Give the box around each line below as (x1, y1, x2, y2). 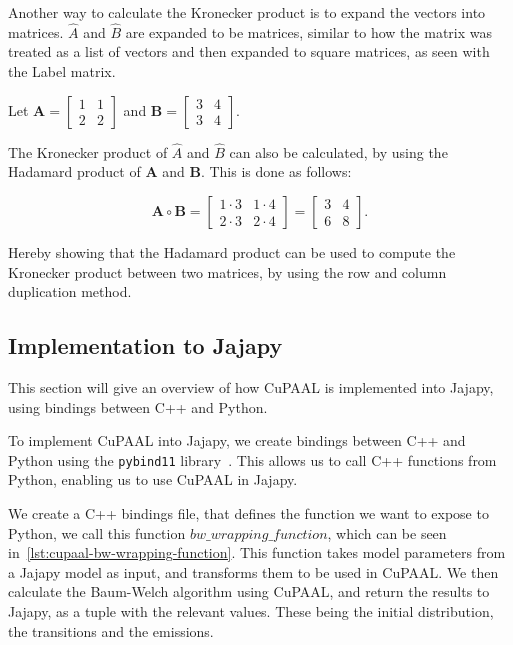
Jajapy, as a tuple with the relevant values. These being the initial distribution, (8, 600, 494, 621)
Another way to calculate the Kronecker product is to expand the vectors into (8, 2, 486, 22)
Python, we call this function (8, 522, 186, 543)
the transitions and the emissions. (8, 620, 214, 641)
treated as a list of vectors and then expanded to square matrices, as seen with (8, 41, 490, 62)
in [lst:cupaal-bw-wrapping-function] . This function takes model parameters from (8, 542, 506, 563)
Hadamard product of (8, 161, 141, 182)
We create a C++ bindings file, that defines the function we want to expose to (8, 503, 489, 524)
